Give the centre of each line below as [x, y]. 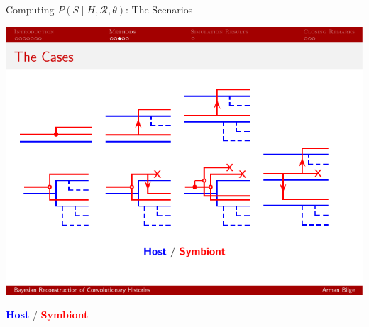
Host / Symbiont [47, 315]
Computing [30, 9]
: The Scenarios [159, 9]
